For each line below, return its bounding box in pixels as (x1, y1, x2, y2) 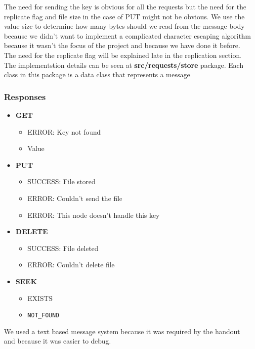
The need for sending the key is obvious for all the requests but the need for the (4, 1, 247, 11)
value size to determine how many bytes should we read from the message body (4, 21, 245, 31)
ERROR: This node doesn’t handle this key (27, 209, 160, 220)
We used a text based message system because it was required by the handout (4, 326, 240, 336)
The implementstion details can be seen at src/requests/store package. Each (4, 59, 244, 70)
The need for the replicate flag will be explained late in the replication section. (4, 50, 242, 60)
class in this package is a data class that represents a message (4, 69, 190, 80)
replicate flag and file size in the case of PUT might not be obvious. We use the (4, 11, 245, 21)
